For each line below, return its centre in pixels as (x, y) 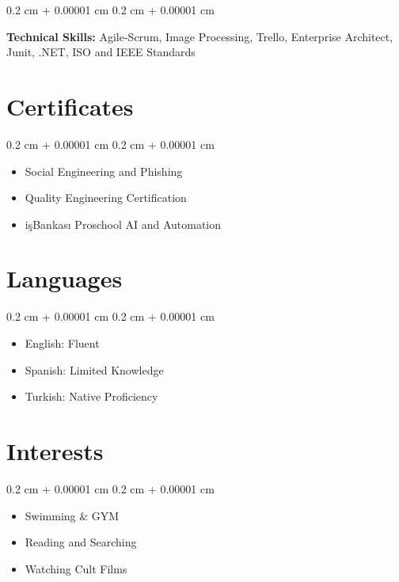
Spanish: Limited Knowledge (94, 369)
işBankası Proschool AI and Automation (123, 224)
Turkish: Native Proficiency (91, 396)
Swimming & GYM (72, 515)
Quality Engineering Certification (106, 198)
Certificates (70, 106)
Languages (65, 278)
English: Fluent (62, 343)
